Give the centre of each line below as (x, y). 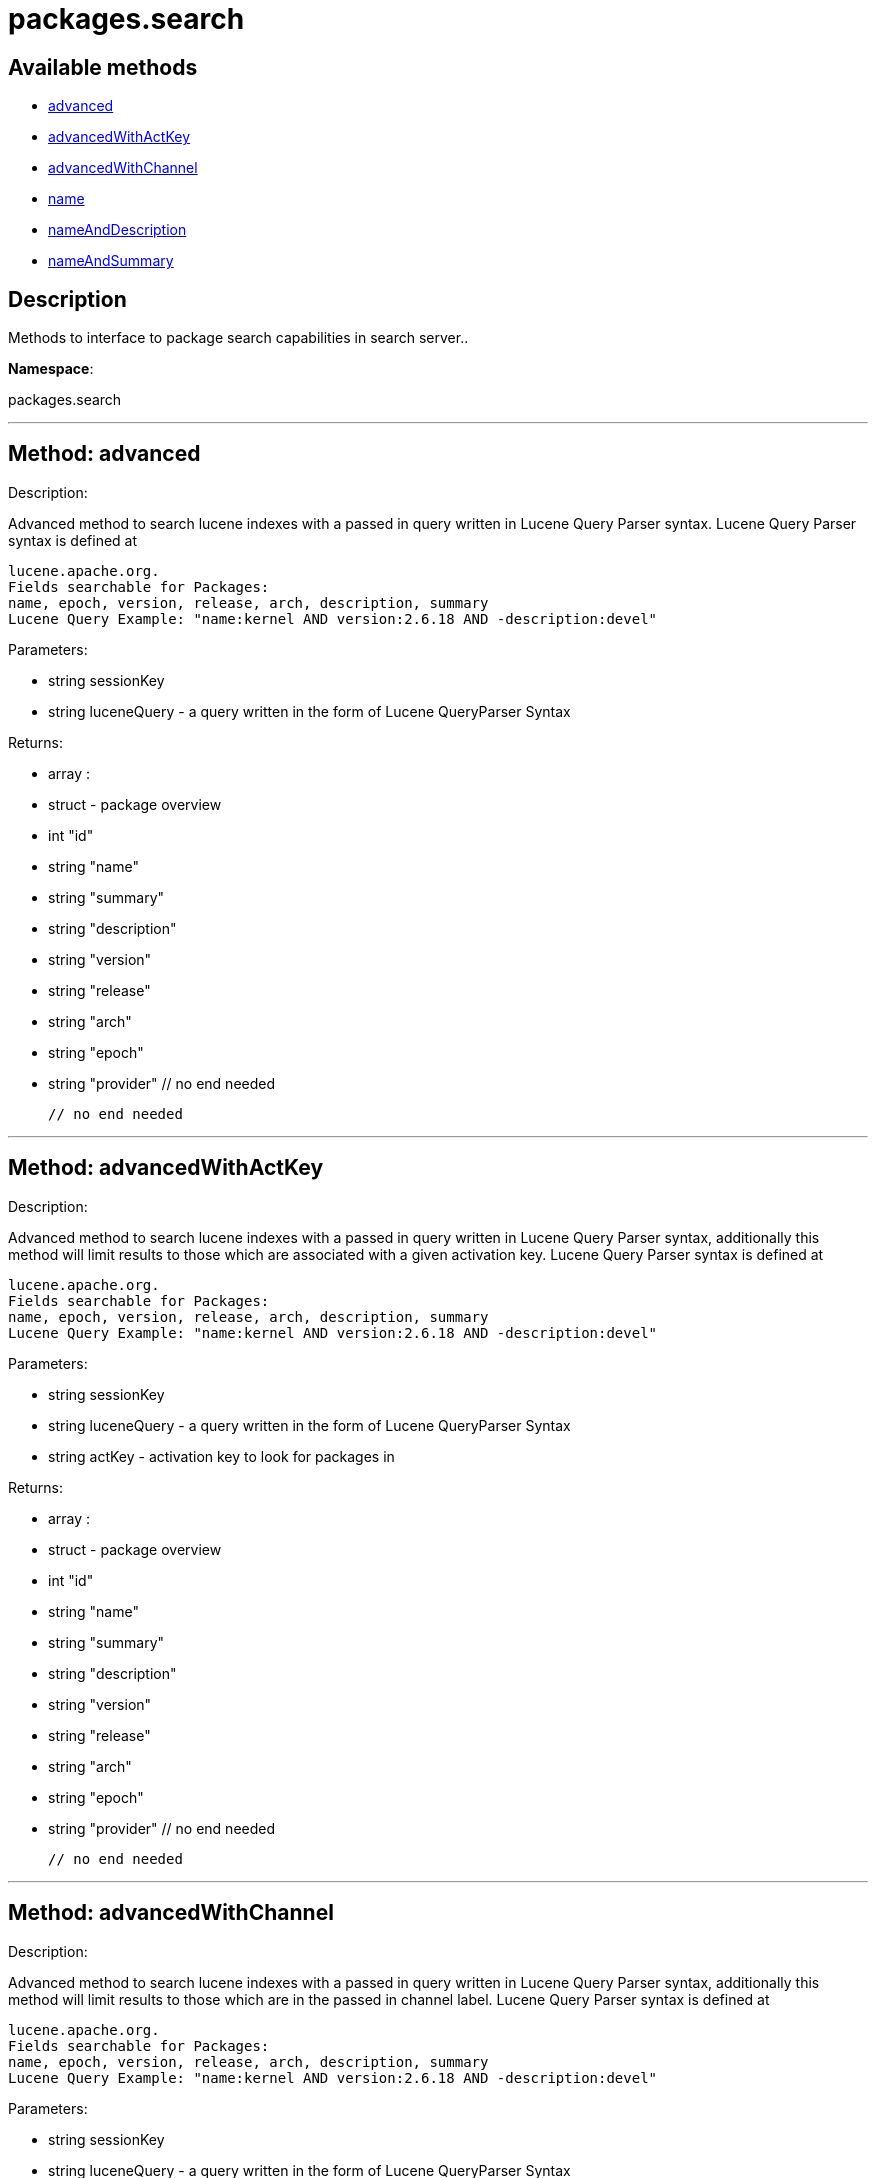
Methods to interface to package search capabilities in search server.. (238, 338)
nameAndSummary (111, 261)
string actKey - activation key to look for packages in (221, 1456)
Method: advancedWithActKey (166, 1168)
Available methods (103, 67)
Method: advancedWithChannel (171, 1913)
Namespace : (51, 369)
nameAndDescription (117, 230)
